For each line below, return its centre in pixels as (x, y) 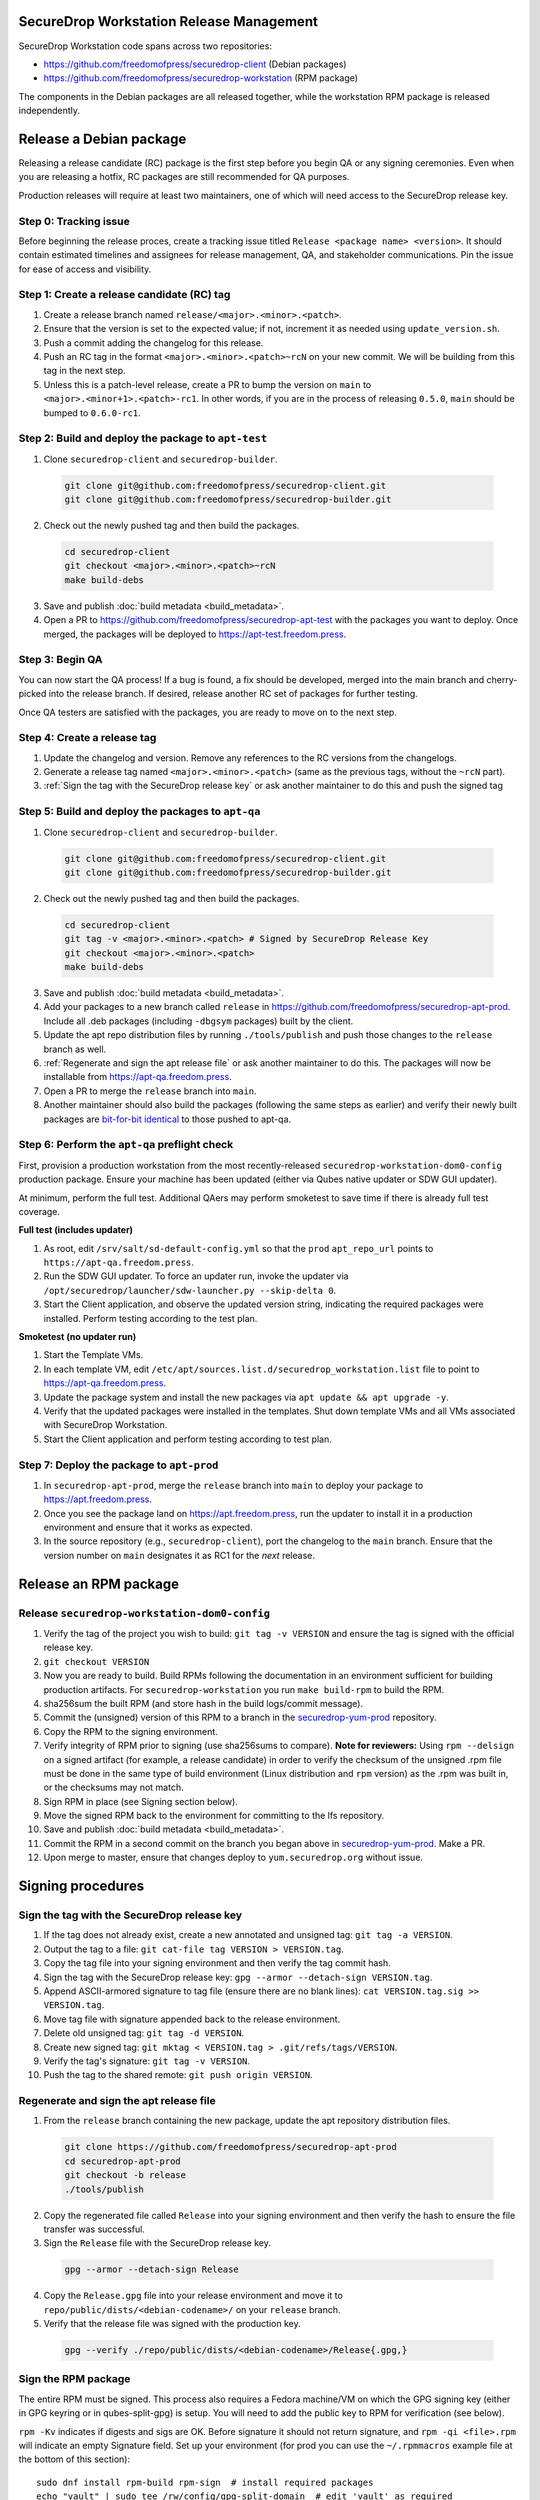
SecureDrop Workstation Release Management (168, 21)
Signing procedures (81, 1886)
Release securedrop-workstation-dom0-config (144, 1613)
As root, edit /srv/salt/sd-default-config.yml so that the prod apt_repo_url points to (238, 1248)
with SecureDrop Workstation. (105, 1425)
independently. (49, 111)
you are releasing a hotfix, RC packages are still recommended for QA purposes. (184, 177)
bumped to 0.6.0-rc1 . (92, 412)
